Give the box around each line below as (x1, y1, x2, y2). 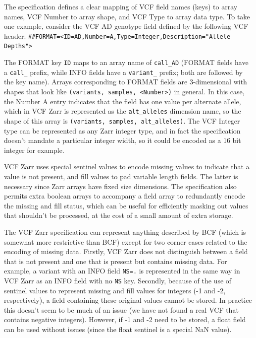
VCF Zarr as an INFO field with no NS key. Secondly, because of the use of (4, 275, 232, 285)
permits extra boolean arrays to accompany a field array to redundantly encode (4, 191, 245, 201)
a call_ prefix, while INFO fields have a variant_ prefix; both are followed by (4, 67, 243, 77)
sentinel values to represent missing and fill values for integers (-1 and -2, (4, 285, 226, 295)
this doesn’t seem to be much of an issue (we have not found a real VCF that (4, 304, 239, 315)
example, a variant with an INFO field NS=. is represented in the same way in (4, 266, 240, 276)
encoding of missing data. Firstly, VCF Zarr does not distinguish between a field (4, 246, 248, 257)
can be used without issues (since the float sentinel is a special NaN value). (4, 324, 232, 334)
